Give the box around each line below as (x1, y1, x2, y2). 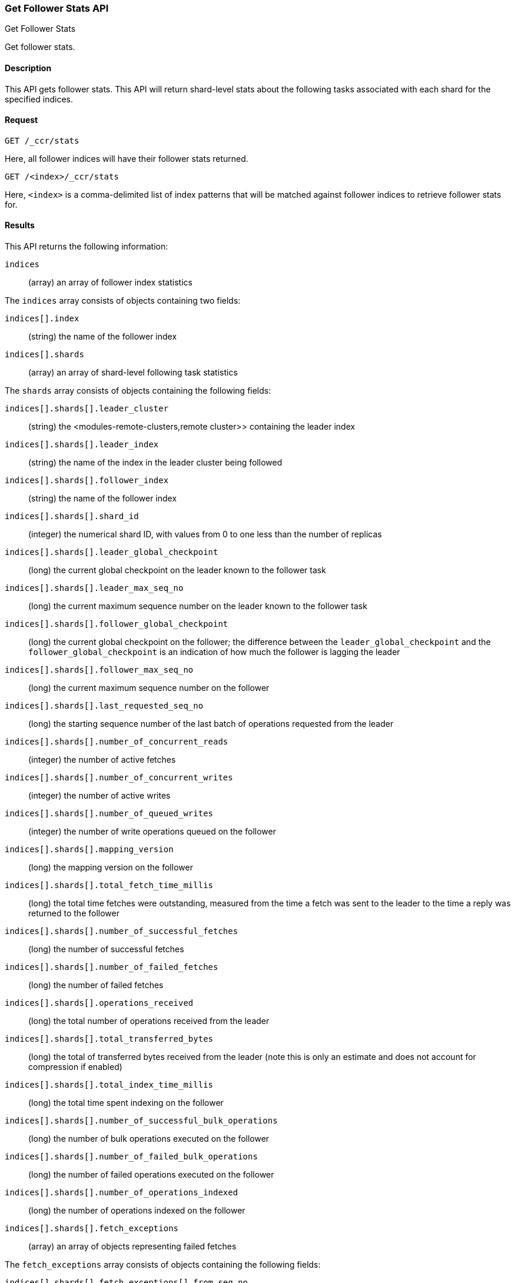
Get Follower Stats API (5, 2, 109, 14)
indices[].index (5, 314, 79, 324)
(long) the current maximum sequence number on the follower (28, 683, 270, 693)
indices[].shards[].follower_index (5, 476, 169, 486)
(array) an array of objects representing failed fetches (28, 1241, 237, 1252)
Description (5, 62, 52, 73)
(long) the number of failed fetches (28, 980, 164, 990)
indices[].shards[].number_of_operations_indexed (5, 1188, 238, 1198)
